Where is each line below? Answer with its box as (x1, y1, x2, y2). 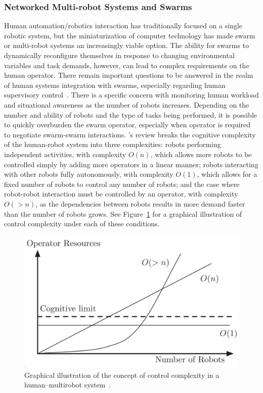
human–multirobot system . (24, 379, 111, 390)
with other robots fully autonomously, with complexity (4, 169, 173, 179)
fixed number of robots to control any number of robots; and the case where (4, 178, 240, 189)
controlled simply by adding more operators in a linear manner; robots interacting (4, 159, 258, 169)
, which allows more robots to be (150, 149, 252, 159)
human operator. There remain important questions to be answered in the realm (4, 70, 253, 80)
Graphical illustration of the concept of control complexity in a (24, 369, 220, 380)
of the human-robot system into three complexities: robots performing (4, 139, 221, 150)
